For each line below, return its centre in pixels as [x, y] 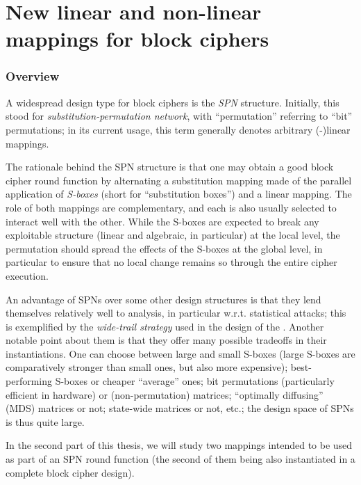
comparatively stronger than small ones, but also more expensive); [147, 367]
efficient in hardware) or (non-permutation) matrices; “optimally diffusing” [165, 394]
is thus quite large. [45, 421]
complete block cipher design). [70, 472]
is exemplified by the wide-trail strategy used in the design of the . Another [165, 326]
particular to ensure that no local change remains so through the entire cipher [171, 262]
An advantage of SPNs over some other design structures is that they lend [163, 299]
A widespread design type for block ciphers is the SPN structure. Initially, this [173, 102]
